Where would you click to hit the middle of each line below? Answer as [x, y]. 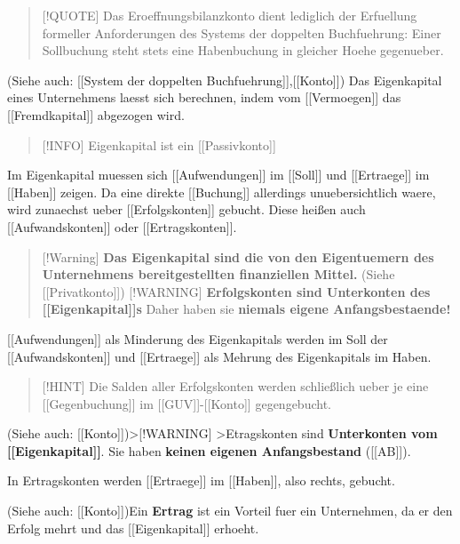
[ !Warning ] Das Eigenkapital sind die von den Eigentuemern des [238, 256]
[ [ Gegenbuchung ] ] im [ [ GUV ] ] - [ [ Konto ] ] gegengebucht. [186, 403]
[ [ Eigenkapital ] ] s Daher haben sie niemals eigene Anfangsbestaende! [246, 309]
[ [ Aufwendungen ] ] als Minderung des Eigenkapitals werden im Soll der [198, 338]
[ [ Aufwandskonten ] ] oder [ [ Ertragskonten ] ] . [122, 226]
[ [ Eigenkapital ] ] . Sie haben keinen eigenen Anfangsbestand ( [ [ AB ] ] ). [209, 450]
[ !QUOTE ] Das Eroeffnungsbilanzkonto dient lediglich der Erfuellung [230, 15]
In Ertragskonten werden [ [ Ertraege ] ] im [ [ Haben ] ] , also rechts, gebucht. [201, 480]
